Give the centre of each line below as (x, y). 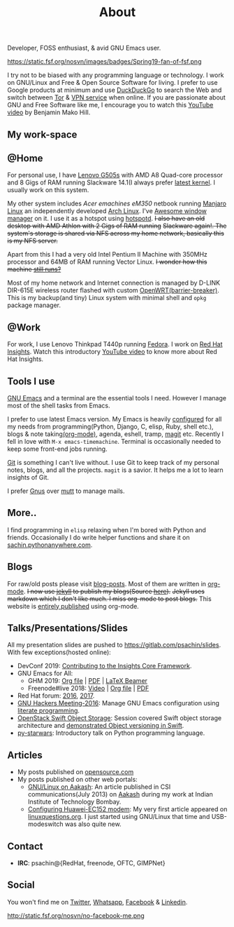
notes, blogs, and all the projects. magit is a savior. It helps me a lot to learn (115, 470)
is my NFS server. (32, 241)
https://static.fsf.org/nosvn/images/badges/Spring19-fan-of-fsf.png (104, 62)
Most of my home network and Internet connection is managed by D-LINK (114, 283)
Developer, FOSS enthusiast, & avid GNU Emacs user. (84, 48)
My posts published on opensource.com (75, 772)
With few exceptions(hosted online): (59, 652)
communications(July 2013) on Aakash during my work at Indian (120, 794)
